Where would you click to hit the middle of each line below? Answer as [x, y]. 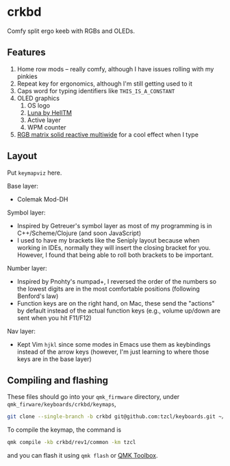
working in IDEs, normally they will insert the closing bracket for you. [114, 247]
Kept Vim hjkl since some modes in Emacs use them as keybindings [114, 344]
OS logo [38, 105]
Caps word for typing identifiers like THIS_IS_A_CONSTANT [96, 90]
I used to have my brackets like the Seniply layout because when [108, 240]
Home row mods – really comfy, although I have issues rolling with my [115, 69]
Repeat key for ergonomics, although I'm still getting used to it [105, 84]
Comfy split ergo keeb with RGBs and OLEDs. [71, 31]
